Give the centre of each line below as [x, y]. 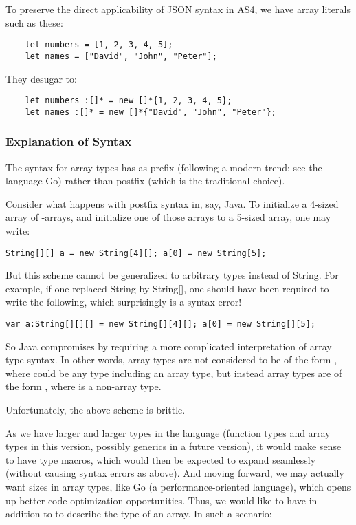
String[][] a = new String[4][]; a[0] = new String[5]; [136, 253]
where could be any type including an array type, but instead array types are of [174, 373]
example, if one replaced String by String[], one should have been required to [167, 288]
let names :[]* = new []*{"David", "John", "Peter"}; [151, 112]
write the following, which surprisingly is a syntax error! [124, 302]
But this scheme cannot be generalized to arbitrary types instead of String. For [172, 275]
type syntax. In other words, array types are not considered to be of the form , [171, 360]
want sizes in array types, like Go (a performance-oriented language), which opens [178, 487]
